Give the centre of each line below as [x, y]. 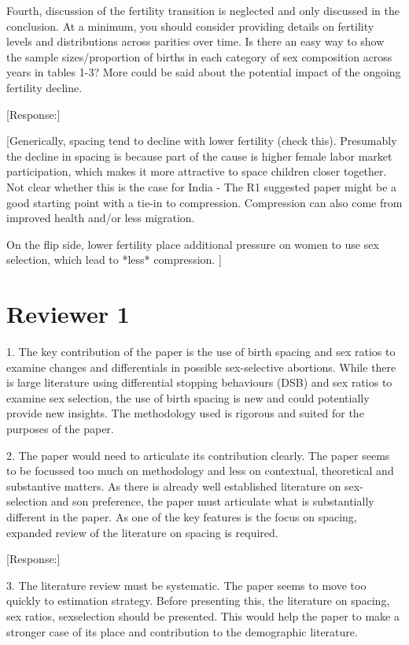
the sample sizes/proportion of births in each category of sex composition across [199, 56]
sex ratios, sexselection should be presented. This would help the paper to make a [203, 615]
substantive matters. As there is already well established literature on [174, 486]
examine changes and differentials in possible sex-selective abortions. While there [201, 367]
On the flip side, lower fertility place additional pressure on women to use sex [193, 244]
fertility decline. [44, 87]
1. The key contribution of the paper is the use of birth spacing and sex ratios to [201, 352]
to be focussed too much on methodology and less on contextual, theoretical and [200, 471]
